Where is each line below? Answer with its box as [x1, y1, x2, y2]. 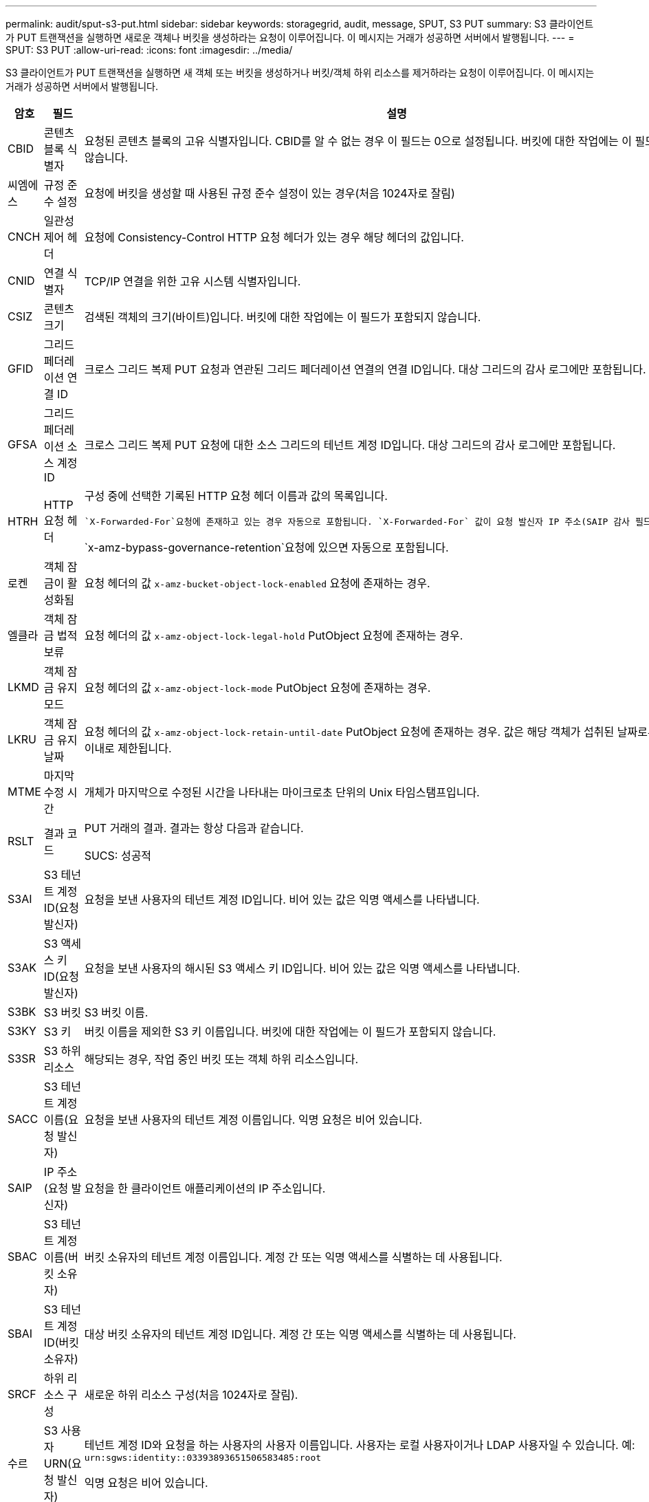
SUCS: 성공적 [84, 849, 152, 862]
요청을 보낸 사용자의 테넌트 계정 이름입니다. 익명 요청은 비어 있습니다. [84, 1113, 422, 1126]
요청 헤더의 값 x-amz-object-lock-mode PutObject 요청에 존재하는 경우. [84, 681, 431, 695]
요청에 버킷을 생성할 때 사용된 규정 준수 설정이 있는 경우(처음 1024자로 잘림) [84, 186, 455, 200]
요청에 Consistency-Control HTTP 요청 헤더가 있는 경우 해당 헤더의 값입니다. [84, 230, 464, 244]
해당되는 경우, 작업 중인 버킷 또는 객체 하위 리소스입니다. [84, 1052, 359, 1066]
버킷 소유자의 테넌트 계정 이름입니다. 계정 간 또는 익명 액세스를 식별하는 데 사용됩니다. [84, 1250, 503, 1264]
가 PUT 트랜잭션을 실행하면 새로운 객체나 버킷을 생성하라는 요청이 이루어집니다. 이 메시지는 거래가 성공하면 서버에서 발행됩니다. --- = [5, 32, 575, 43]
